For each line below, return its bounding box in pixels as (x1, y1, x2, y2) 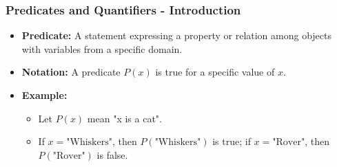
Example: (21, 88, 68, 102)
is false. (96, 147, 128, 162)
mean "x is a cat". (87, 111, 162, 125)
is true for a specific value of (155, 65, 275, 79)
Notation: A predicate (21, 65, 121, 79)
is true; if (212, 134, 251, 148)
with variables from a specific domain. (21, 41, 183, 56)
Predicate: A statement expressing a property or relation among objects (21, 28, 332, 43)
